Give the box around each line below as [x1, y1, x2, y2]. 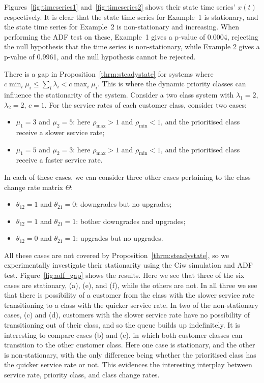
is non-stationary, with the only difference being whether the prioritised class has [4, 349, 256, 360]
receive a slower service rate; [16, 126, 105, 137]
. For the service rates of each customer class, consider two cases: [44, 99, 247, 110]
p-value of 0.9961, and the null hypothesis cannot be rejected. [4, 51, 196, 61]
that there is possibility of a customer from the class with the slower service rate [4, 290, 255, 300]
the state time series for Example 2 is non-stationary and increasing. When [4, 21, 240, 32]
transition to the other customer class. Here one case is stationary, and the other [4, 339, 255, 350]
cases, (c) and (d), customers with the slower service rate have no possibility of [4, 309, 250, 320]
